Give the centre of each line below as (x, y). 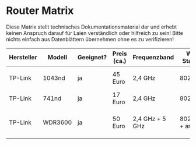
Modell (57, 57)
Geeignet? (92, 57)
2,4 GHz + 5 (149, 119)
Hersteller (23, 57)
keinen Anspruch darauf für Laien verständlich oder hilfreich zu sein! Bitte (95, 33)
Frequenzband (153, 57)
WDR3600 (57, 122)
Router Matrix (40, 11)
